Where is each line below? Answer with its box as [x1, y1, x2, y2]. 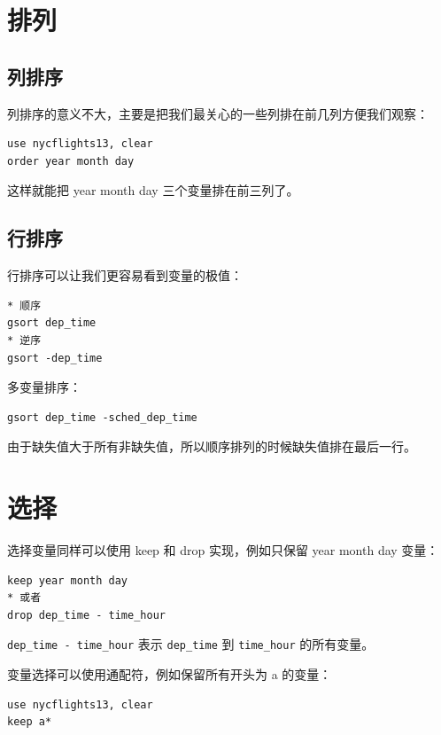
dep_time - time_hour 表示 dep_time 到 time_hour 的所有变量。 [7, 635, 375, 653]
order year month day [7, 154, 135, 168]
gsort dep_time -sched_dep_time [7, 411, 197, 424]
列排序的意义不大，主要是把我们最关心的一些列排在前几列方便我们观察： [7, 104, 429, 122]
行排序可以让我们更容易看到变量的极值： [7, 266, 243, 285]
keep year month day [7, 574, 128, 587]
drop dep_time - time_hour [7, 608, 166, 622]
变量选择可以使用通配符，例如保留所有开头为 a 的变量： [7, 665, 332, 684]
